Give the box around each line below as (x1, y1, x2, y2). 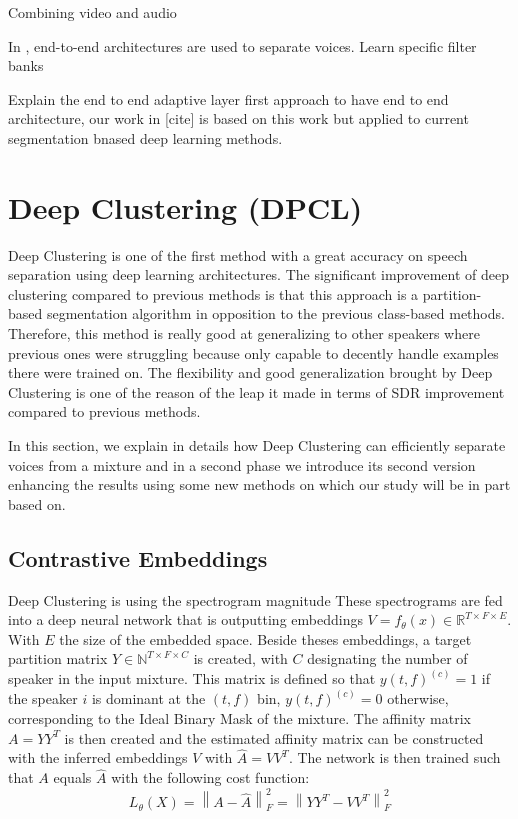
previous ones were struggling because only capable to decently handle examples (8, 342, 499, 363)
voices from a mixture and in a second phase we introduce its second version (8, 454, 476, 475)
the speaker (8, 688, 78, 709)
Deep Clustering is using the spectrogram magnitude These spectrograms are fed (8, 589, 503, 610)
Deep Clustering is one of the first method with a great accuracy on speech (8, 244, 468, 265)
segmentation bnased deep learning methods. (8, 127, 283, 148)
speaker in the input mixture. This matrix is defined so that (8, 668, 376, 689)
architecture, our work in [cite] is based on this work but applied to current (8, 108, 469, 129)
